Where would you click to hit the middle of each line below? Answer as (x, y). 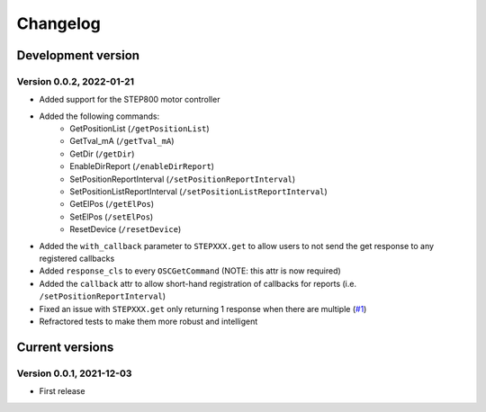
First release (62, 391)
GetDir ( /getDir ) (102, 154)
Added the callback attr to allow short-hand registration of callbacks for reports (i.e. (198, 283)
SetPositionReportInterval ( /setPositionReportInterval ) (183, 179)
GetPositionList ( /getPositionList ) (140, 129)
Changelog (58, 23)
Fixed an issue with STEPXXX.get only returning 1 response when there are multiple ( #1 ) (203, 309)
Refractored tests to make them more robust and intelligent (148, 321)
